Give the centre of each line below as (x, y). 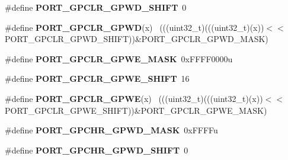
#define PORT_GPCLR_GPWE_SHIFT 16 (97, 79)
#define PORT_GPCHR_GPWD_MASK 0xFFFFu (111, 130)
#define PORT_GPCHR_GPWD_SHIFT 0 (97, 150)
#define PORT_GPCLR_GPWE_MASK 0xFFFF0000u (119, 58)
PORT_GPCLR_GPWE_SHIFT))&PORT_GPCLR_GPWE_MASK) (136, 110)
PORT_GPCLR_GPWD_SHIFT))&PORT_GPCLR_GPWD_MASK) (137, 39)
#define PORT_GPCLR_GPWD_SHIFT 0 (96, 7)
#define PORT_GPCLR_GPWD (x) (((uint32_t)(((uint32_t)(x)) (135, 27)
